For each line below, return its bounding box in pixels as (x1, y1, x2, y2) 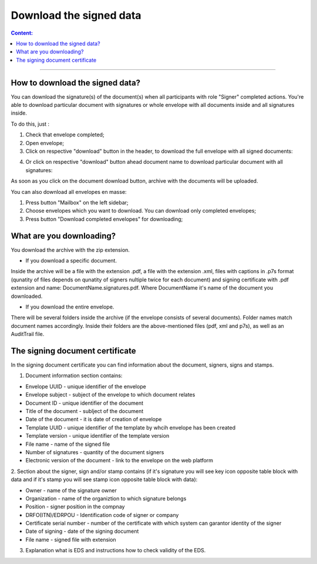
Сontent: (11, 29, 33, 36)
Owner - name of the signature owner (25, 486, 117, 493)
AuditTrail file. (11, 331, 45, 338)
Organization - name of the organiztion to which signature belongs (25, 495, 187, 502)
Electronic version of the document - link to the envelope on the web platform (25, 457, 214, 464)
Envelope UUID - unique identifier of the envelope (25, 382, 146, 390)
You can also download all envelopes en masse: (11, 188, 127, 195)
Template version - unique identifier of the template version (25, 432, 170, 439)
